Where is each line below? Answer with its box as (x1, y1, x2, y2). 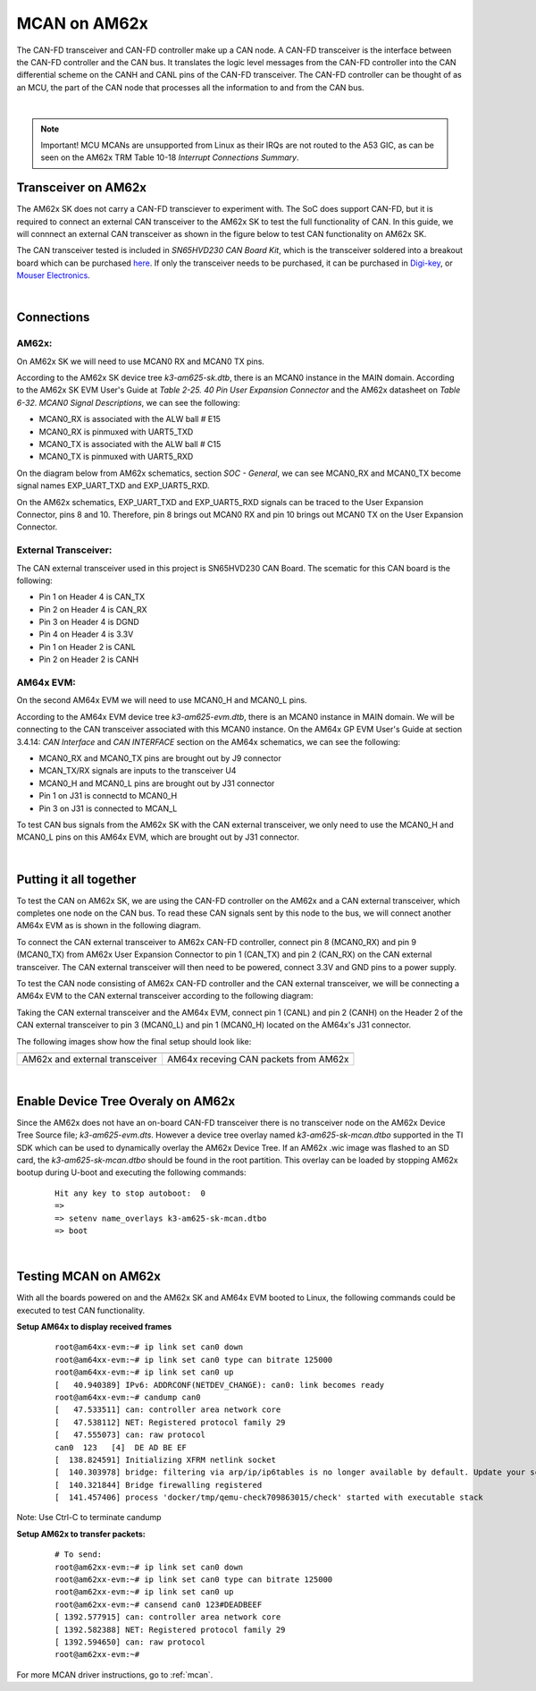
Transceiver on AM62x (16, 180, 147, 196)
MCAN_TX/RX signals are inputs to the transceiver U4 (38, 765, 237, 776)
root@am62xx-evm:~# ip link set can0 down (54, 1561, 244, 1572)
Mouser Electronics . (16, 270, 91, 281)
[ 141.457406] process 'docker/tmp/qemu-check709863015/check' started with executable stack (54, 1492, 484, 1502)
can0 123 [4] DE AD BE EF (54, 1442, 188, 1452)
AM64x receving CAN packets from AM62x (166, 1053, 349, 1065)
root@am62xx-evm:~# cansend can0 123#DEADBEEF (54, 1599, 263, 1610)
